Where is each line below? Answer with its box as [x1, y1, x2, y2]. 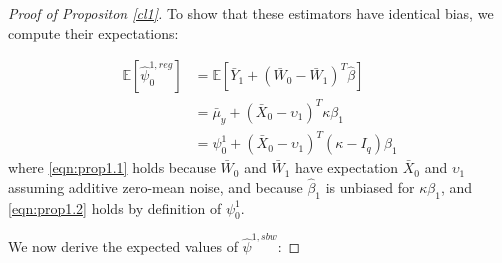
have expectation [294, 157, 399, 178]
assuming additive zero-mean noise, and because [8, 176, 303, 197]
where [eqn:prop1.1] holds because [8, 157, 216, 178]
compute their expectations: [8, 22, 179, 43]
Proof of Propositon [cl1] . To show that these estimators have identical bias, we [8, 3, 494, 23]
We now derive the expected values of [8, 236, 238, 257]
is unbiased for [325, 176, 415, 197]
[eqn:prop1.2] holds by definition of [8, 197, 222, 218]
